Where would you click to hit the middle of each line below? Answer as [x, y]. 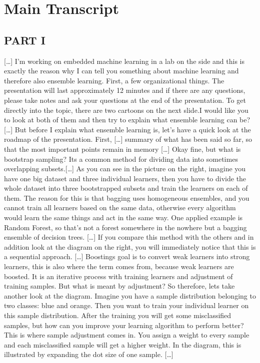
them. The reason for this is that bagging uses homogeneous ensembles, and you [127, 197]
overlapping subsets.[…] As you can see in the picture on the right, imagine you [125, 169]
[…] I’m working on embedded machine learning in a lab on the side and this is [124, 61]
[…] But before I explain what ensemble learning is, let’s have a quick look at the [127, 129]
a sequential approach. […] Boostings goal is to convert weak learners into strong [127, 256]
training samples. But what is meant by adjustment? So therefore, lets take [119, 286]
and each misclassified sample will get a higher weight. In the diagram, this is [123, 344]
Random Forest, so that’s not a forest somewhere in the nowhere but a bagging [125, 227]
